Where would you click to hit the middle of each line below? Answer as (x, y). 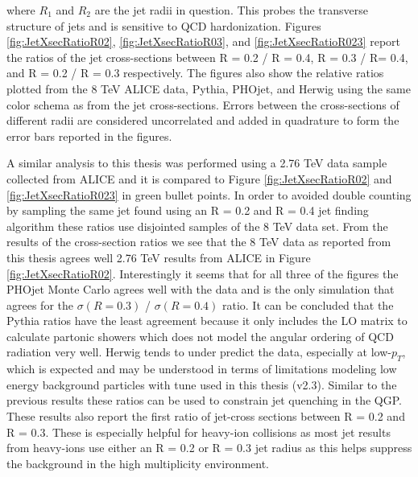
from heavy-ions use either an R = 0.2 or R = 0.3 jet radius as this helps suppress (209, 448)
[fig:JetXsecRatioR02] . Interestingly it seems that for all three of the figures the (203, 273)
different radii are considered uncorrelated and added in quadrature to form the (203, 120)
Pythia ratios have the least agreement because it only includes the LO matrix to (207, 321)
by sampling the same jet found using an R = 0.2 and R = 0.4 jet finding (188, 210)
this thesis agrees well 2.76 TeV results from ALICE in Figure (159, 257)
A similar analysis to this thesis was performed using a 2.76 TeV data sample (197, 163)
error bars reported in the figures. (89, 136)
